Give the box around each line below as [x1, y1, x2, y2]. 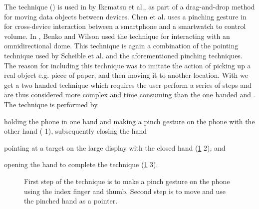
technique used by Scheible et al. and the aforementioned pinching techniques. [4, 50, 243, 60]
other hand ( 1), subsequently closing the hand [4, 126, 147, 136]
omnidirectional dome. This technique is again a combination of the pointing [4, 40, 239, 51]
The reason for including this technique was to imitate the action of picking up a [4, 60, 251, 70]
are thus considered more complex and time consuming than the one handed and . [4, 89, 256, 100]
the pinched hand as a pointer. [24, 196, 118, 206]
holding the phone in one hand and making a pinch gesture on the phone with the [4, 116, 255, 126]
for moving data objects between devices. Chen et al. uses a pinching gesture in [4, 11, 247, 21]
